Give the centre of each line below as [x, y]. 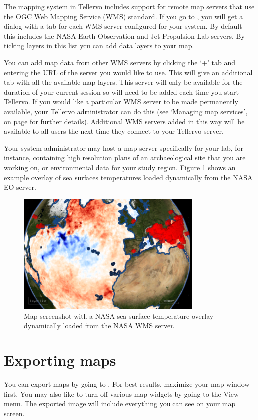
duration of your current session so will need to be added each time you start [121, 92]
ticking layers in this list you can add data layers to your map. [99, 46]
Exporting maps [60, 360]
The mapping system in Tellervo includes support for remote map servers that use [129, 6]
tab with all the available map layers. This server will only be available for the [123, 82]
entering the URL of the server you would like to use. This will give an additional [128, 72]
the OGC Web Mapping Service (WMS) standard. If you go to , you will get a [124, 16]
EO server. [20, 187]
